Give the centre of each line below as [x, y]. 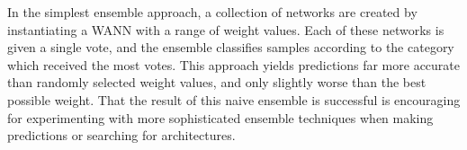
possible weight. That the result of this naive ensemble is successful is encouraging [234, 99]
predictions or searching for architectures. [121, 135]
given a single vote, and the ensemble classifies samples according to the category [231, 47]
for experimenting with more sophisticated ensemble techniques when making [220, 117]
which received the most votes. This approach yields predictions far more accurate [234, 64]
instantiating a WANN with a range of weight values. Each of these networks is [226, 29]
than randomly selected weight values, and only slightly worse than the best [217, 82]
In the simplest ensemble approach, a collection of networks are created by [212, 12]
